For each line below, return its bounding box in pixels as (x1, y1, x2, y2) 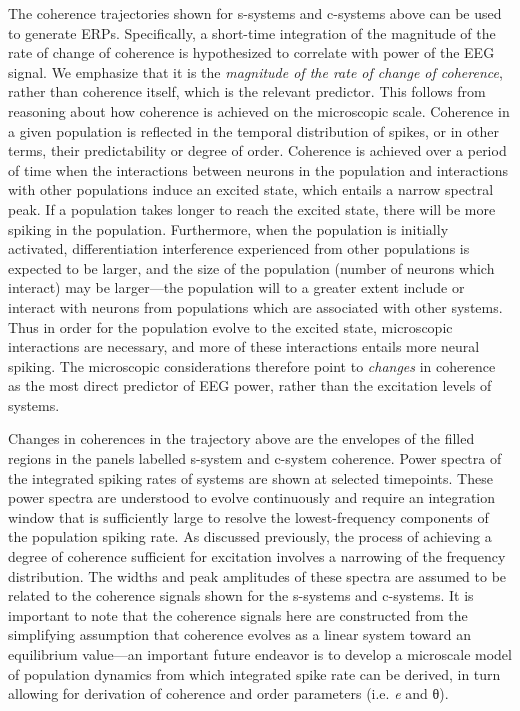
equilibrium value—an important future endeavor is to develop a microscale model (8, 644, 512, 664)
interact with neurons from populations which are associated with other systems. (8, 296, 503, 317)
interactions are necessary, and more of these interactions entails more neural (8, 336, 480, 357)
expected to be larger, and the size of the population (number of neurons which (8, 257, 495, 278)
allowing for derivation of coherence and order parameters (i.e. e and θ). (8, 683, 449, 704)
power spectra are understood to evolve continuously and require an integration (8, 487, 496, 508)
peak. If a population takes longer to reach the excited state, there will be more (8, 198, 496, 219)
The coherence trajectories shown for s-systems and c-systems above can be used (8, 3, 502, 23)
